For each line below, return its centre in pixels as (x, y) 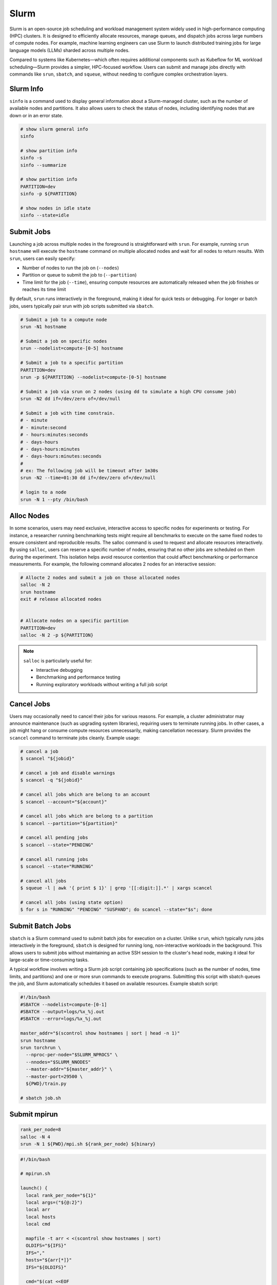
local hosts (41, 1217)
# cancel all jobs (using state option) (72, 902)
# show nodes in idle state (55, 208)
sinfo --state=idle (45, 215)
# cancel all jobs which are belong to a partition (87, 816)
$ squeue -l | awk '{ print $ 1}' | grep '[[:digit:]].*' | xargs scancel (116, 888)
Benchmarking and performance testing (78, 677)
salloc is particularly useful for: (58, 660)
